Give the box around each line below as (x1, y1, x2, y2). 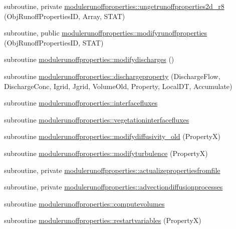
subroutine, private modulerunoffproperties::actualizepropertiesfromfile (4, 164, 220, 175)
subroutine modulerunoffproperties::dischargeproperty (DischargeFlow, (4, 70, 220, 81)
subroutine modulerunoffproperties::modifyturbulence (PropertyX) (4, 147, 208, 158)
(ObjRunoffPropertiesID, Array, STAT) (4, 10, 125, 21)
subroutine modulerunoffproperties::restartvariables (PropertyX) (4, 215, 201, 225)
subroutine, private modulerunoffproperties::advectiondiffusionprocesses (4, 181, 223, 192)
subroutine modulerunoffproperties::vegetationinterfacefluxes (4, 114, 189, 124)
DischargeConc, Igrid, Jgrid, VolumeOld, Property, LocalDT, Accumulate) (4, 80, 232, 91)
